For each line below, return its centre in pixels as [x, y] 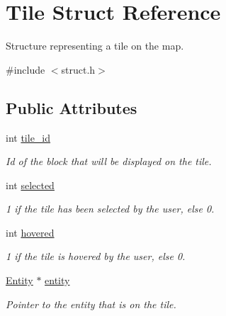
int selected [30, 185]
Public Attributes [72, 107]
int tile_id [28, 137]
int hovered [30, 232]
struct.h [78, 69]
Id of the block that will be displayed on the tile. [109, 161]
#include [26, 69]
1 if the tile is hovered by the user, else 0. [96, 256]
